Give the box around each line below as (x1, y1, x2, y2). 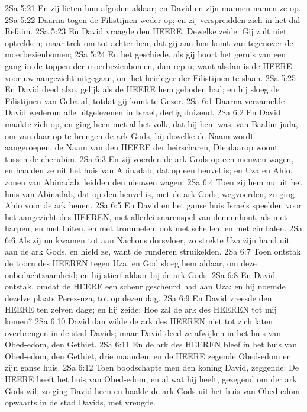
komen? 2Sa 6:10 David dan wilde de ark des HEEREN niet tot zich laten (5, 315, 273, 327)
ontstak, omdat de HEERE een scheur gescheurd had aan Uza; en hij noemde (5, 280, 286, 292)
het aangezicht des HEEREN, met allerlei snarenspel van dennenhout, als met (5, 210, 287, 223)
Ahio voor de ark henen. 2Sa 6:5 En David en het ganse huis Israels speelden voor (5, 199, 302, 211)
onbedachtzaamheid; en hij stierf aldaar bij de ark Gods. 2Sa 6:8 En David (5, 268, 276, 281)
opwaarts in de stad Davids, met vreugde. (5, 396, 156, 408)
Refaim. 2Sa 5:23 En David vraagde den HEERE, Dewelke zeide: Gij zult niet (5, 25, 287, 37)
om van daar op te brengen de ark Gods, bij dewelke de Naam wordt (5, 129, 254, 141)
